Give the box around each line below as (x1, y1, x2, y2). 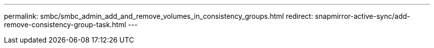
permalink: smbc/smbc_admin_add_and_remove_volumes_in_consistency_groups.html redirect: (4, 12, 313, 20)
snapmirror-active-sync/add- (315, 12, 410, 20)
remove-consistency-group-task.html (4, 20, 126, 29)
